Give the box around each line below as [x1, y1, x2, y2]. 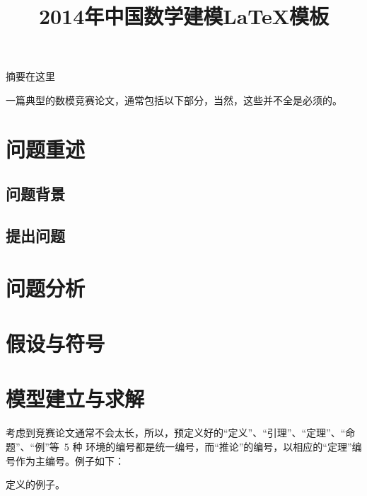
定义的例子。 [6, 477, 65, 492]
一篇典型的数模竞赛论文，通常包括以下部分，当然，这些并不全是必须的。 [6, 92, 342, 107]
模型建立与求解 [6, 384, 145, 413]
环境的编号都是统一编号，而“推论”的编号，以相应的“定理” [86, 439, 352, 453]
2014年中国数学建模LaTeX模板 [38, 1, 330, 30]
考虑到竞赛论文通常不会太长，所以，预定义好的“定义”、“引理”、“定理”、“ [6, 425, 346, 440]
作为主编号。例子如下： [15, 453, 124, 468]
